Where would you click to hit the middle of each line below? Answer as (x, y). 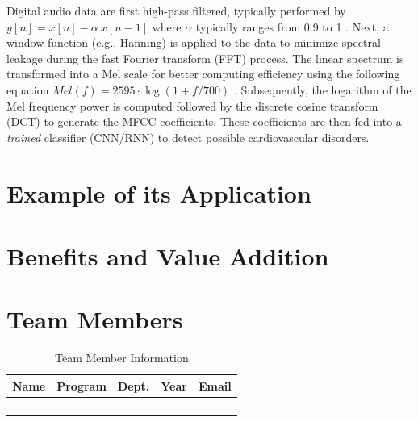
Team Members (95, 319)
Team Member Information (121, 358)
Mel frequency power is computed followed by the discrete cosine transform (192, 105)
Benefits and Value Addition (168, 255)
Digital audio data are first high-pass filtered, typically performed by (176, 10)
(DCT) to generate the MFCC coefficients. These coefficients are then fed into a (204, 121)
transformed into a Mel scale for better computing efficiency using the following (203, 74)
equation (28, 89)
